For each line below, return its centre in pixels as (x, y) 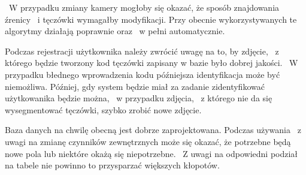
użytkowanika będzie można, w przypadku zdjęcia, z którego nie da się (139, 98)
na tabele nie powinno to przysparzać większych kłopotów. (112, 165)
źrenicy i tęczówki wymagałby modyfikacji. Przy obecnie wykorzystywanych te (151, 19)
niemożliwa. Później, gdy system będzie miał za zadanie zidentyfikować (135, 86)
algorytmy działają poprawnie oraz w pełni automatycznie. (115, 31)
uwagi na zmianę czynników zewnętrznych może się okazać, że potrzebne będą (148, 141)
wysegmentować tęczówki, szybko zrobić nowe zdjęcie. (103, 109)
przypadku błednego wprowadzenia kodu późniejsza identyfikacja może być (143, 74)
